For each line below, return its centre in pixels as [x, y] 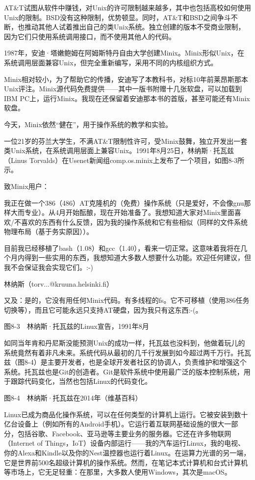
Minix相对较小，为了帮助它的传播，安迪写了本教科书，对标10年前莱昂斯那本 [126, 79]
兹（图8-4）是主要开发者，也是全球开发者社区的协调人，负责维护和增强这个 [125, 362]
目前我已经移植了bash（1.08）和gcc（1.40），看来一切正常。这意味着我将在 [122, 248]
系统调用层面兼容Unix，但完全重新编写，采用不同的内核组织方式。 [111, 62]
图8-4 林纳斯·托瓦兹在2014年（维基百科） [73, 398]
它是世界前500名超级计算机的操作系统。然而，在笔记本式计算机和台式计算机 [126, 462]
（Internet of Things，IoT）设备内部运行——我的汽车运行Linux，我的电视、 [125, 443]
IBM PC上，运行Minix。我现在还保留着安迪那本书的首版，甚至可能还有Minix [127, 98]
